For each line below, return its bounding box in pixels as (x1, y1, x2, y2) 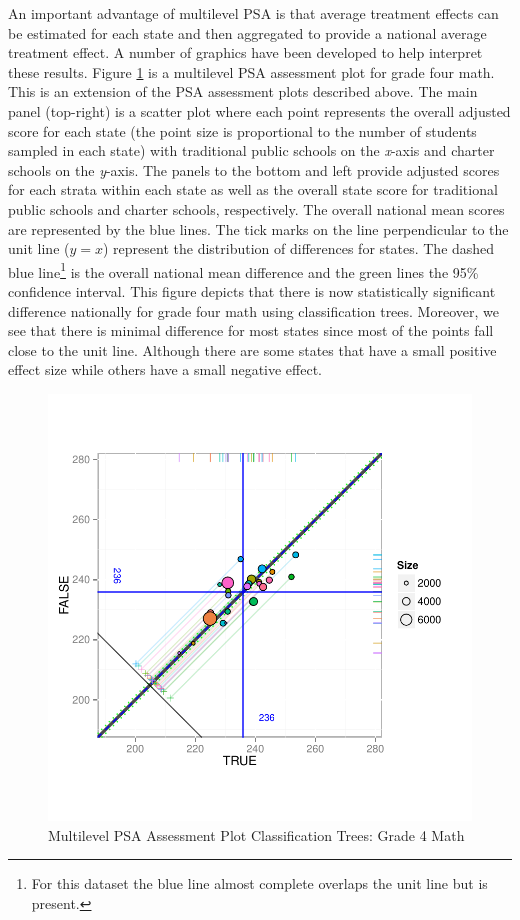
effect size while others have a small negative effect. (8, 359, 323, 380)
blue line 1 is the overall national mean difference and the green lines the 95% (8, 258, 479, 282)
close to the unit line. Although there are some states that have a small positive (8, 339, 497, 360)
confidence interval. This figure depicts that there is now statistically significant (8, 280, 496, 301)
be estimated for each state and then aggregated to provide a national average (8, 22, 487, 43)
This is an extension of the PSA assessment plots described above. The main (8, 81, 478, 102)
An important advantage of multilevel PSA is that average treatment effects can (8, 3, 499, 23)
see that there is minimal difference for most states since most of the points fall (8, 320, 494, 341)
